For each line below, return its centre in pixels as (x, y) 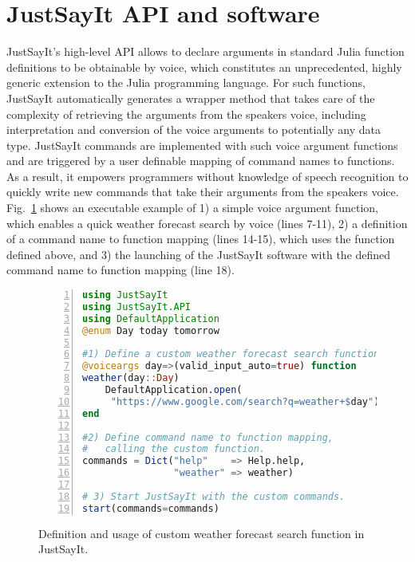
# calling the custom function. (174, 449)
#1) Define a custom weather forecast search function (231, 354)
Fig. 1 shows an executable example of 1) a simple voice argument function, (192, 208)
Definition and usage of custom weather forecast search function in (202, 533)
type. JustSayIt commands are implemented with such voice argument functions (202, 145)
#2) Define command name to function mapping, (208, 437)
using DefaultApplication (151, 318)
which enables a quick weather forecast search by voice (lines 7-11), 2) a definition (207, 223)
